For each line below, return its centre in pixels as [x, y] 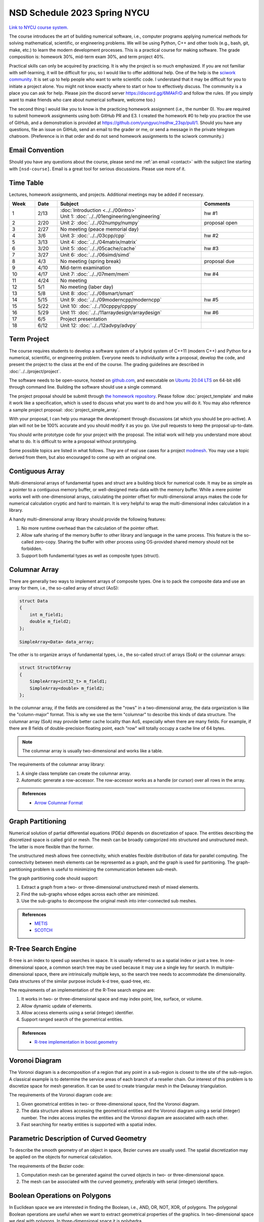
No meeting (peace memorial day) [99, 229]
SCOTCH [44, 930]
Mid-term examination [86, 268]
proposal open [221, 223]
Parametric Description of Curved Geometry [78, 1138]
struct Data [34, 601]
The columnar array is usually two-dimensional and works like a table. [93, 751]
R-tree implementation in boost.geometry [76, 1042]
